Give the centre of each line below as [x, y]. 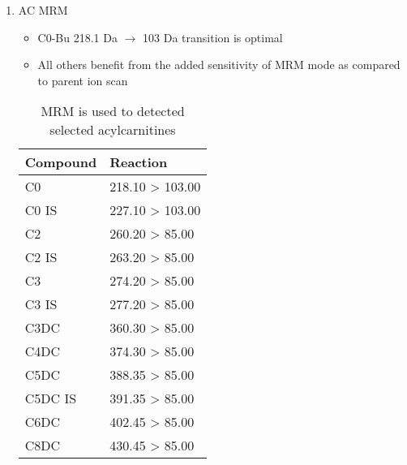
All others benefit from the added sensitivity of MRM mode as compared [219, 65]
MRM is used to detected [113, 111]
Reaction [139, 162]
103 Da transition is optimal [213, 37]
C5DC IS [51, 398]
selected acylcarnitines [113, 130]
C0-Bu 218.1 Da [77, 37]
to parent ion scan [83, 80]
